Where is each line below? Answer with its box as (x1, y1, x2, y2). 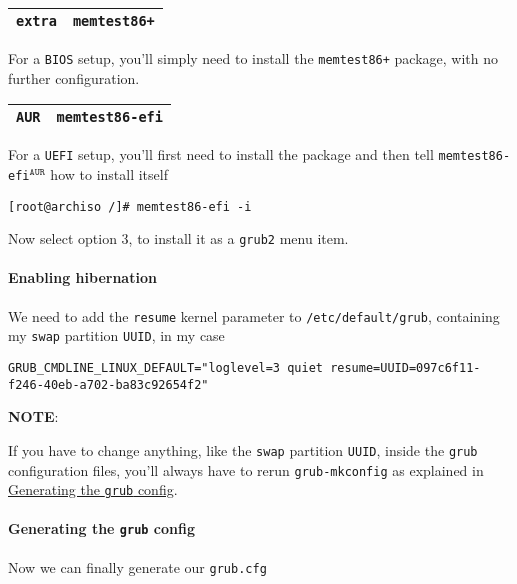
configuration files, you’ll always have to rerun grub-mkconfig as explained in (8, 459, 484, 480)
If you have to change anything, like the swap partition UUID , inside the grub (8, 439, 478, 460)
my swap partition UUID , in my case (8, 325, 225, 346)
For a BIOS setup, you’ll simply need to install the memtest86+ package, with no (8, 48, 498, 68)
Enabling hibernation (8, 267, 157, 288)
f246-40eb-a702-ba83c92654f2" (8, 377, 209, 392)
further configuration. (8, 67, 140, 88)
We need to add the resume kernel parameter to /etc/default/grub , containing (8, 305, 500, 326)
